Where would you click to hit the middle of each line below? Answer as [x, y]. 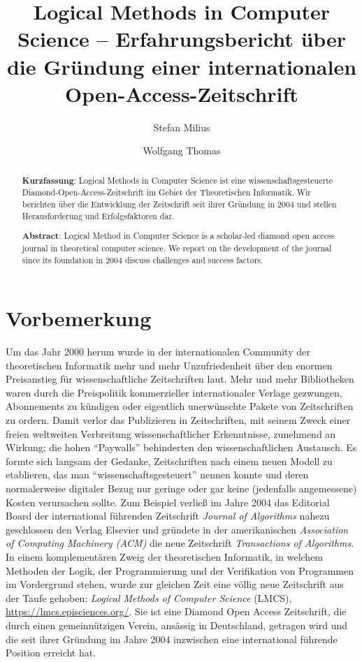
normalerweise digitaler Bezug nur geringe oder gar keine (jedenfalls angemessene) [181, 488]
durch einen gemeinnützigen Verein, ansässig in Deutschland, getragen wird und [177, 625]
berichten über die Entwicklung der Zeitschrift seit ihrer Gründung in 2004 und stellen [179, 204]
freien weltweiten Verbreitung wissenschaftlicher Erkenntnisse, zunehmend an [171, 433]
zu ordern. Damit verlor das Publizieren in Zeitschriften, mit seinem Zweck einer [178, 420]
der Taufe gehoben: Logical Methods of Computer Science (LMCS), [149, 597]
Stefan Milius [182, 127]
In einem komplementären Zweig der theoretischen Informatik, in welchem [165, 557]
